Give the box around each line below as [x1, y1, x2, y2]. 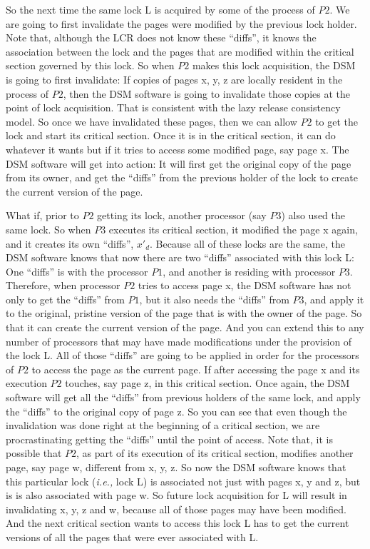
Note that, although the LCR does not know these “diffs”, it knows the [6, 30, 317, 45]
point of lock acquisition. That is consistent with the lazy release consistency [6, 100, 341, 115]
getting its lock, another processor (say [97, 208, 267, 223]
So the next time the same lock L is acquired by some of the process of [6, 2, 315, 16]
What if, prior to [6, 208, 79, 223]
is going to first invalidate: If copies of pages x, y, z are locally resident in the [6, 71, 343, 86]
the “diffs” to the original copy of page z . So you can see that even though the [6, 403, 347, 418]
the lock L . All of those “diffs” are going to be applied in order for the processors [6, 348, 359, 363]
